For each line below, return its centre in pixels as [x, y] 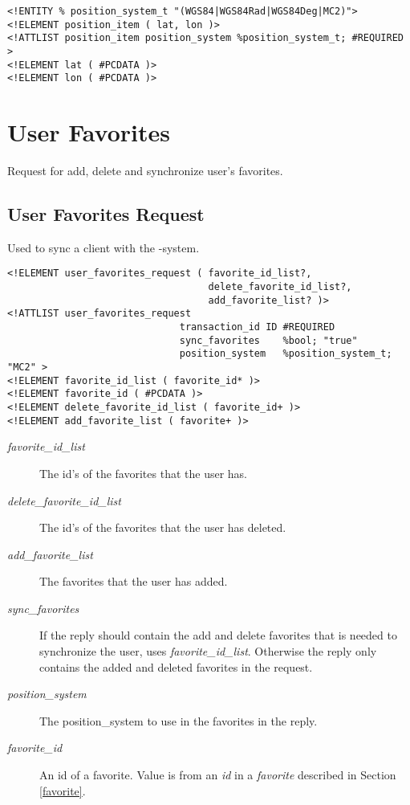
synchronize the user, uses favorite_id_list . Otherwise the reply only [208, 651]
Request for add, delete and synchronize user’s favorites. [145, 171]
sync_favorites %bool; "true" [268, 340]
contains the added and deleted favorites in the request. [176, 666]
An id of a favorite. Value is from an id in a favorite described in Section [218, 775]
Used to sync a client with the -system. [104, 247]
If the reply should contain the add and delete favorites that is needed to [218, 635]
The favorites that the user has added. [134, 581]
